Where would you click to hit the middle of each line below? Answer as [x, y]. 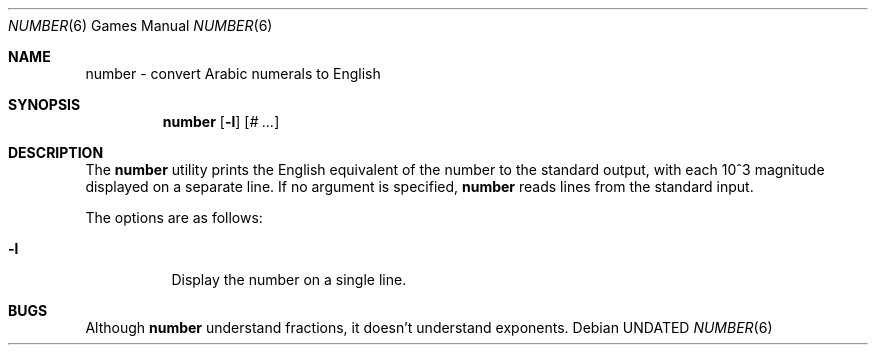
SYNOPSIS [44, 104]
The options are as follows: [174, 217]
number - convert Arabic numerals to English [233, 73]
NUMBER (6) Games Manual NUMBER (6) [140, 25]
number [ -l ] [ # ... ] [221, 121]
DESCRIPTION [56, 152]
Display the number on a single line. [289, 279]
